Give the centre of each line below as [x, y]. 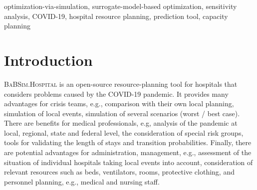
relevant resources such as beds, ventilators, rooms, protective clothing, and [119, 172]
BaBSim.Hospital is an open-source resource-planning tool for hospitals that [121, 84]
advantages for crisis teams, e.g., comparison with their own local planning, [119, 103]
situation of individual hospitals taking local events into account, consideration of [128, 162]
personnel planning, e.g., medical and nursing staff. [82, 181]
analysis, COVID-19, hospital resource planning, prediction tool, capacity [116, 16]
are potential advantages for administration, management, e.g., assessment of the [128, 152]
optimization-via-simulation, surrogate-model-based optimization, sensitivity [121, 6]
